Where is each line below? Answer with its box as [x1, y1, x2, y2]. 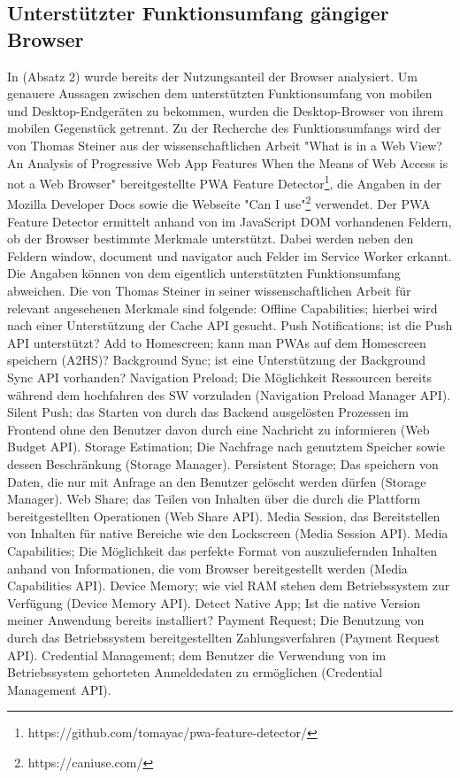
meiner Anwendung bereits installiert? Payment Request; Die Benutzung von [7, 611, 425, 629]
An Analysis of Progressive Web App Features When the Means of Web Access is [7, 153, 448, 172]
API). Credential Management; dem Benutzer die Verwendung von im [7, 645, 387, 664]
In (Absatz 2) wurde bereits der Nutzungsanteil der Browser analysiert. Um [7, 66, 418, 85]
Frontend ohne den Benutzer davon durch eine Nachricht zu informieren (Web [7, 420, 430, 438]
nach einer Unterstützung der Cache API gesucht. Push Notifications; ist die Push [7, 316, 453, 335]
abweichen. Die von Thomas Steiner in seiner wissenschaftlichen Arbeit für [7, 281, 411, 300]
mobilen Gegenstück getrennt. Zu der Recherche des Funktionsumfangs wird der [7, 119, 441, 137]
